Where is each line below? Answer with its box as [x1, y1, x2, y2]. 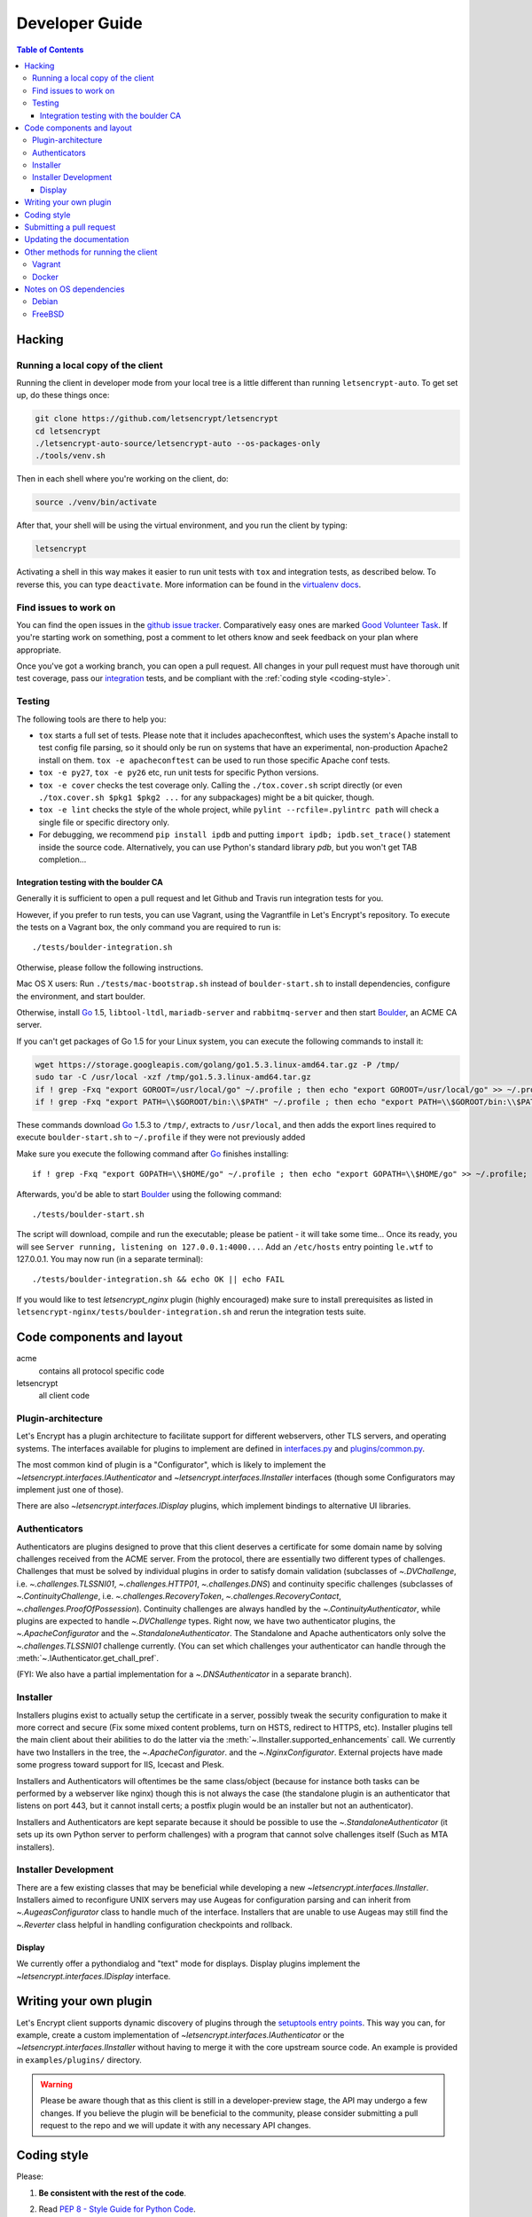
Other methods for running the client [24, 247, 158, 257]
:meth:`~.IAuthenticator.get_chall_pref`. [16, 1653, 160, 1664]
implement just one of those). [16, 1485, 124, 1495]
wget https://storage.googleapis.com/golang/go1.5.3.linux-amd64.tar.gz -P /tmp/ [35, 1060, 401, 1069]
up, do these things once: [16, 390, 110, 401]
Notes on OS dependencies [24, 284, 125, 294]
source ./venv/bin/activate [35, 497, 157, 507]
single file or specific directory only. [38, 817, 170, 827]
